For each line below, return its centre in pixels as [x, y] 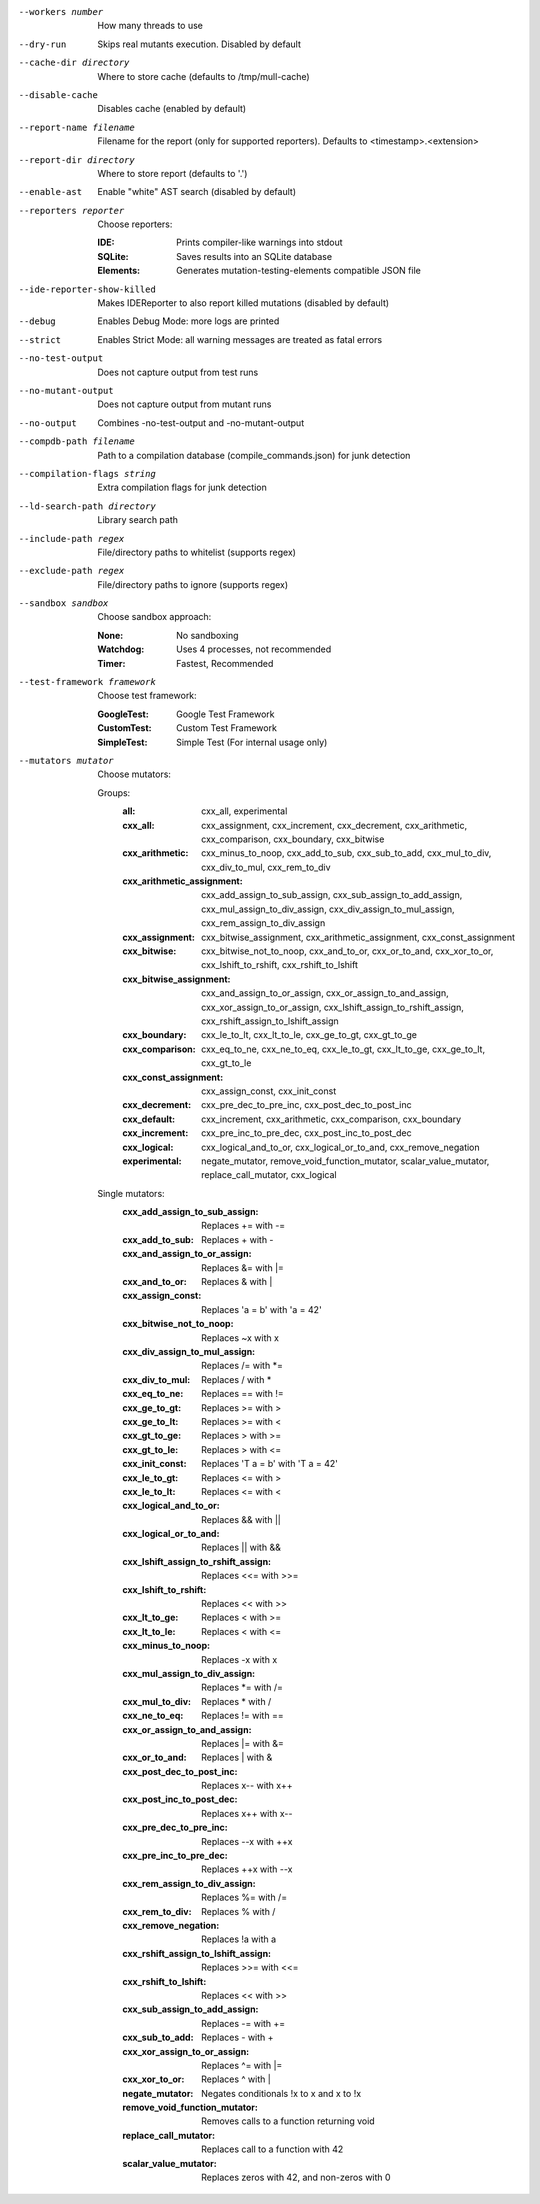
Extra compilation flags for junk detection [182, 487]
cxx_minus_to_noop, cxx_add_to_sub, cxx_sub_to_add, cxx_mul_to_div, [346, 853]
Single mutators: [131, 1193]
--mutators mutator [66, 760]
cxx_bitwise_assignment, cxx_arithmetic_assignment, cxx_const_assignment [358, 937]
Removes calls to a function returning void [288, 2121]
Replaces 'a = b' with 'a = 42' [261, 1309]
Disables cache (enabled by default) [172, 109]
